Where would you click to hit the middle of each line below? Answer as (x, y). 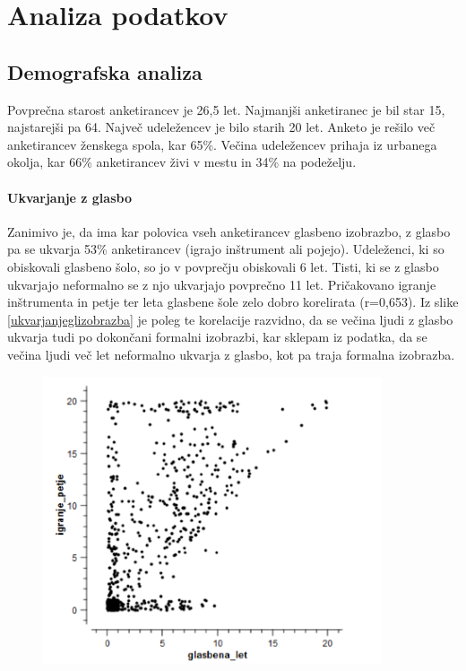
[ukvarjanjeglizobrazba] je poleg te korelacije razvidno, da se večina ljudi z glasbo (230, 319)
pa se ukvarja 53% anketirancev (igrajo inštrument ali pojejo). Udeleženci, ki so (226, 249)
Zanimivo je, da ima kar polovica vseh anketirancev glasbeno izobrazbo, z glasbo (229, 231)
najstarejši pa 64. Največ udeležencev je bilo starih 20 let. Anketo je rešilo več (221, 127)
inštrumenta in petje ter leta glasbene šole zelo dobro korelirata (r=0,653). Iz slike (233, 302)
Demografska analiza (105, 71)
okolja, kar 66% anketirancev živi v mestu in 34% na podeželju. (182, 162)
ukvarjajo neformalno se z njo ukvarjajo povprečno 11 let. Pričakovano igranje (222, 284)
